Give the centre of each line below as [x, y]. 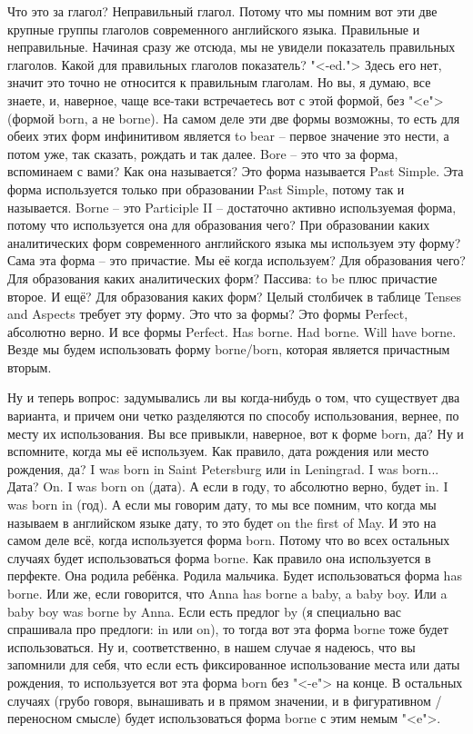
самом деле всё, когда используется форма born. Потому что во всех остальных [229, 540]
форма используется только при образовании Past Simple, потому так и [206, 188]
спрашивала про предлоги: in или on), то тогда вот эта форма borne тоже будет [228, 629]
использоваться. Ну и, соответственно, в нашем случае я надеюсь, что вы [211, 646]
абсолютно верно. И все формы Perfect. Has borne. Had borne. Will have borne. [232, 331]
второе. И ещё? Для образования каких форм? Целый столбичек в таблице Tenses [235, 296]
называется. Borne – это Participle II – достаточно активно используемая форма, [232, 207]
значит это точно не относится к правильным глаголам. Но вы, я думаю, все [219, 82]
